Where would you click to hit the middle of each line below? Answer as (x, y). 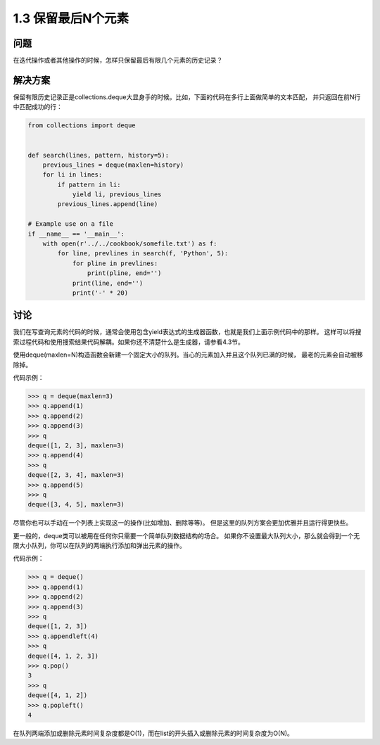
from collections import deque (82, 126)
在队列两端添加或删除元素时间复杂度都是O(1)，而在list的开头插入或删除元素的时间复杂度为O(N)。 (153, 733)
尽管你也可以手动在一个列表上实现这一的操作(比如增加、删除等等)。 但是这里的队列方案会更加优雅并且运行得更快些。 (183, 523)
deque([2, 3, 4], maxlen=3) (76, 475)
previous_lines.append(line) (108, 204)
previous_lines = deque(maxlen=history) (113, 165)
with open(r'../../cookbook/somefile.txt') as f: (130, 244)
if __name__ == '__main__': (76, 234)
